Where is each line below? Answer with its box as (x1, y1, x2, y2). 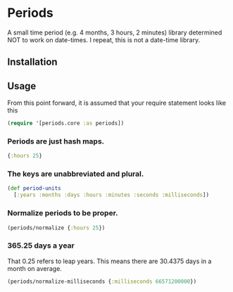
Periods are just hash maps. (7, 136, 105, 146)
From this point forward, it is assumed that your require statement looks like (7, 99, 227, 107)
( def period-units (7, 185, 61, 192)
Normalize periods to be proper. (7, 208, 118, 218)
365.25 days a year (7, 241, 75, 250)
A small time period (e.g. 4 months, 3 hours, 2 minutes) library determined (7, 28, 222, 37)
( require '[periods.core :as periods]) (7, 120, 125, 127)
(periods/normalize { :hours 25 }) (7, 224, 106, 231)
